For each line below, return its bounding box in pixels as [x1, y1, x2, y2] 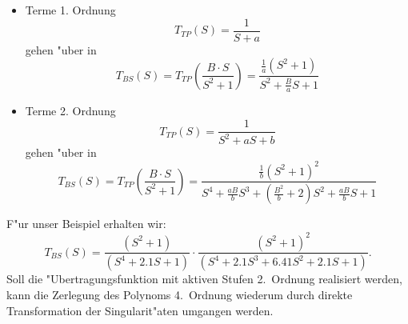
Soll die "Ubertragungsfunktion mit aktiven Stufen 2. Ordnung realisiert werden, [6, 270, 402, 287]
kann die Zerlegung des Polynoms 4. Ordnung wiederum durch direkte [6, 286, 353, 302]
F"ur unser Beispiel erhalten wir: [6, 215, 166, 232]
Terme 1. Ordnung [25, 2, 116, 18]
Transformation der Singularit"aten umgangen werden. [6, 302, 274, 318]
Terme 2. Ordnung [25, 102, 116, 119]
